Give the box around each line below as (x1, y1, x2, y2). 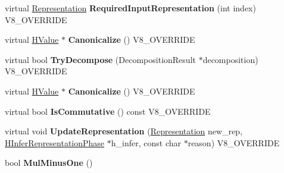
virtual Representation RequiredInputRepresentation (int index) (5, 2, 256, 14)
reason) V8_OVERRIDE (188, 136, 280, 149)
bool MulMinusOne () (5, 156, 93, 169)
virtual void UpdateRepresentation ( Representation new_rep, (5, 125, 243, 137)
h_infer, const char (111, 136, 181, 149)
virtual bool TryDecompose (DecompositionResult (5, 53, 196, 65)
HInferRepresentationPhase (5, 136, 105, 149)
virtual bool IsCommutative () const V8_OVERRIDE (5, 105, 211, 117)
